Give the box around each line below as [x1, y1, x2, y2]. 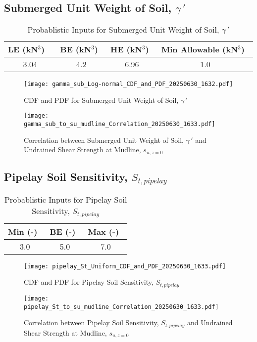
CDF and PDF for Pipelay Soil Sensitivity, [24, 277, 154, 287]
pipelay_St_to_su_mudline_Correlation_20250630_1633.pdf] [24, 303, 219, 310]
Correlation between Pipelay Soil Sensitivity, [24, 317, 159, 328]
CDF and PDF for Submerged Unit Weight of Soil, [24, 94, 179, 105]
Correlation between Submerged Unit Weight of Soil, [24, 134, 184, 145]
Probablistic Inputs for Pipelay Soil [4, 193, 127, 205]
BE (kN [60, 43, 92, 55]
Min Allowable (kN [161, 43, 238, 55]
